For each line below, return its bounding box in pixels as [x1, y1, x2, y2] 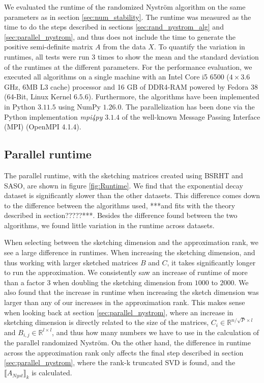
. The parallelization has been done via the [121, 101, 255, 112]
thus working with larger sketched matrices [4, 257, 138, 267]
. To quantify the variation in [154, 41, 245, 52]
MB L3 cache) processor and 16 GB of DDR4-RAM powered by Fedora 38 [26, 81, 258, 92]
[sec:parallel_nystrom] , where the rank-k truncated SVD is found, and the [4, 357, 236, 368]
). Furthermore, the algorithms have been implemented [88, 91, 259, 102]
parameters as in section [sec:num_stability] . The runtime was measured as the [4, 11, 251, 22]
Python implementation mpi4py [4, 111, 103, 122]
